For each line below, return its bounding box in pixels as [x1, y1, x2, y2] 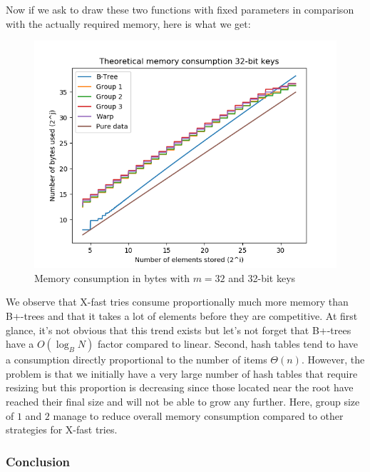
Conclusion [6, 452, 70, 470]
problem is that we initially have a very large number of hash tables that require [6, 366, 358, 381]
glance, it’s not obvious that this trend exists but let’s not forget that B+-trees [6, 322, 351, 337]
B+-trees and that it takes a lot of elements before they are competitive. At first [6, 308, 358, 323]
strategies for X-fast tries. [6, 422, 118, 437]
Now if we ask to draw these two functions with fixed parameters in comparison [6, 2, 354, 16]
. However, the [301, 352, 365, 367]
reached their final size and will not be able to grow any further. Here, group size [6, 393, 360, 408]
